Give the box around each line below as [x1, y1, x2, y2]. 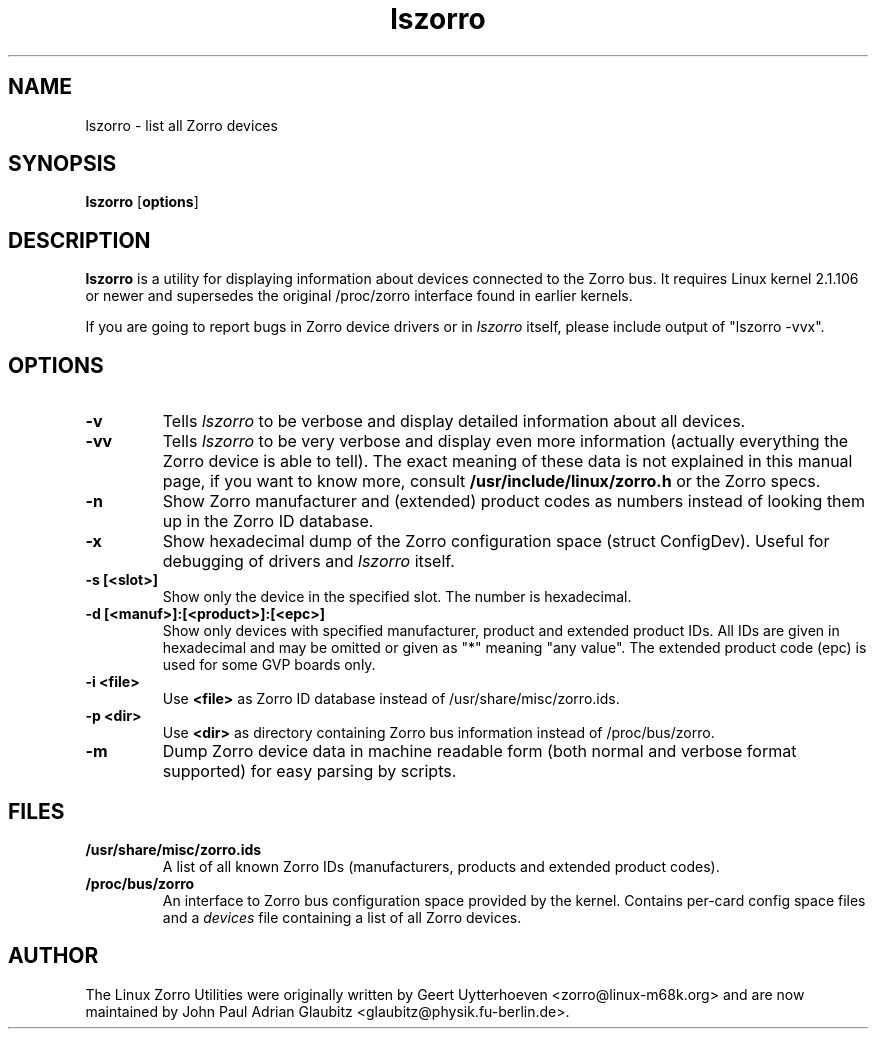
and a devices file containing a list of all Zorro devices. [162, 908, 522, 926]
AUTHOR [8, 943, 99, 969]
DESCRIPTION [8, 227, 151, 253]
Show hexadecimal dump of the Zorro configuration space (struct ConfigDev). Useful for [162, 531, 830, 552]
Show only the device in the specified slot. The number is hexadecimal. [162, 588, 632, 606]
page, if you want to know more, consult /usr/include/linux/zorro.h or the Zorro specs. [162, 471, 821, 492]
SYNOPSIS [8, 151, 117, 177]
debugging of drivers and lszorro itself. [162, 551, 455, 572]
